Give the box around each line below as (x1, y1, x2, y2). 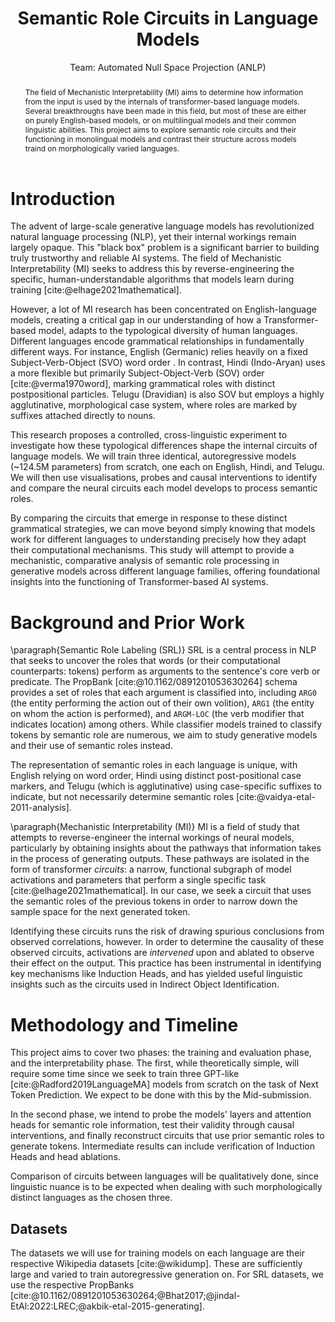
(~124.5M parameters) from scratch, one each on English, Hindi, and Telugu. (10, 461, 325, 473)
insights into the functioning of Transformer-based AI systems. (10, 576, 269, 588)
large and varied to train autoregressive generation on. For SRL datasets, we (10, 1268, 325, 1281)
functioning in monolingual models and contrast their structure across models (24, 133, 297, 144)
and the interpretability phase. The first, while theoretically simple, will (10, 1057, 300, 1069)
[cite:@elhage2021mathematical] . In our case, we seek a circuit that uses (10, 885, 312, 897)
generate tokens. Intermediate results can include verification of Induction (10, 1140, 315, 1152)
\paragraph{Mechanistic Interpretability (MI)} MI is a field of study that (10, 821, 300, 833)
